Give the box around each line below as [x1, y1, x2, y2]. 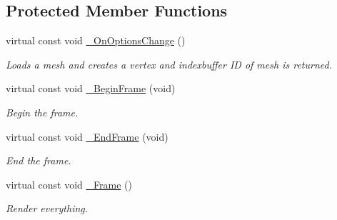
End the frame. [6, 153, 71, 168]
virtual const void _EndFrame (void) [6, 129, 168, 144]
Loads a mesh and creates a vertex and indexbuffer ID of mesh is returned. [6, 56, 332, 71]
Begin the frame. [6, 104, 79, 119]
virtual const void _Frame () [6, 176, 132, 191]
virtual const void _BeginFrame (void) [6, 81, 176, 96]
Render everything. [6, 201, 89, 216]
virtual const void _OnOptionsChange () [6, 33, 186, 48]
